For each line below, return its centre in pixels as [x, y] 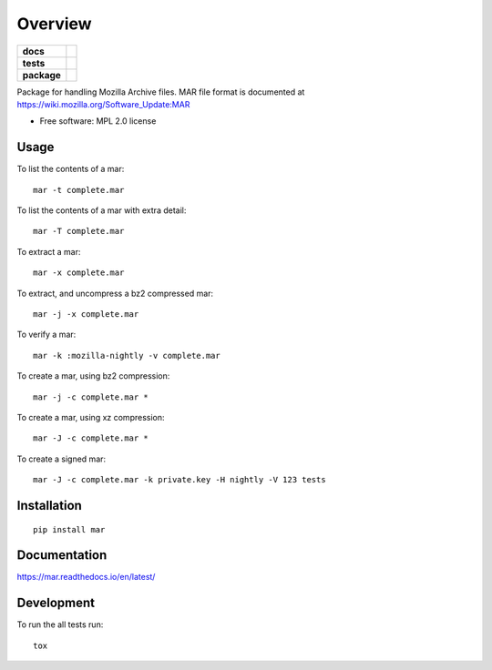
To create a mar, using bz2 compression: [93, 376]
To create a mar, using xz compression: [91, 417]
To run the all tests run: [60, 624]
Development [56, 603]
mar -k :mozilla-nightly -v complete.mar [127, 355]
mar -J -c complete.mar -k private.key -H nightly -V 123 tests [180, 480]
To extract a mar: [49, 251]
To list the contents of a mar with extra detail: [102, 210]
